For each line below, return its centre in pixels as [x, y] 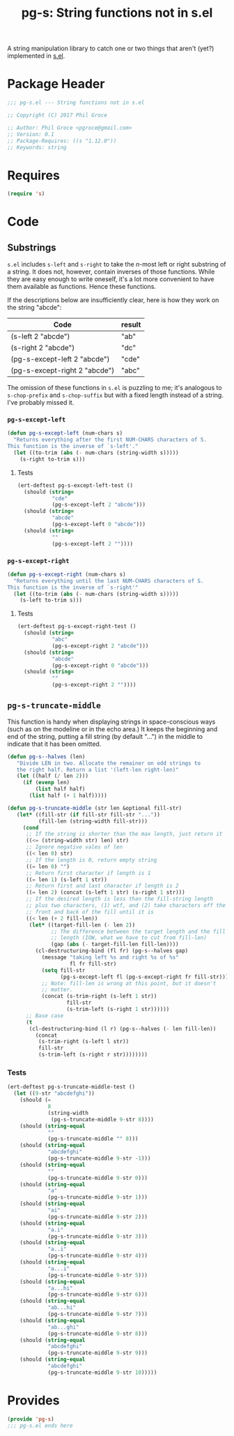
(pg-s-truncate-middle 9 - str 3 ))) [98, 1236]
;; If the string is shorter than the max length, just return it [124, 834]
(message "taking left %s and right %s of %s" [110, 957]
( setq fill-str [63, 970]
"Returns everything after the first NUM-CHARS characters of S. [110, 440]
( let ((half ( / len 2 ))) [53, 776]
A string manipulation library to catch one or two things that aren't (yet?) [111, 48]
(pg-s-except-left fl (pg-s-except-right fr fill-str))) [145, 977]
